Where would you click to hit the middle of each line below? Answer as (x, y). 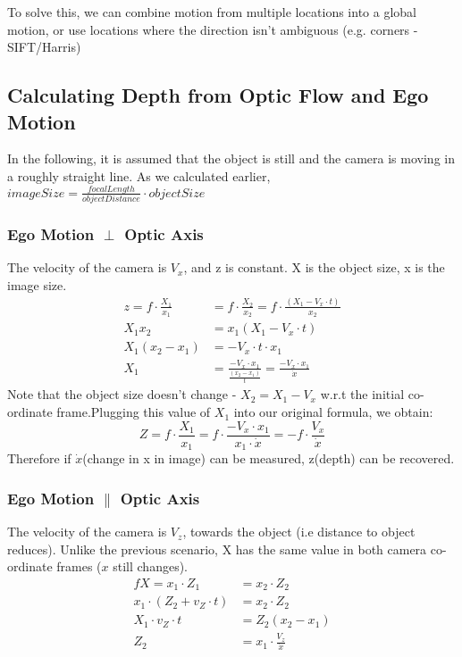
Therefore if (39, 458)
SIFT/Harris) (44, 47)
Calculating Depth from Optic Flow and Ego (218, 95)
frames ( (79, 566)
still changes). (150, 566)
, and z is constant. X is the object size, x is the (314, 267)
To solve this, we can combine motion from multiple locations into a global (212, 12)
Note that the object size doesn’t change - (122, 394)
